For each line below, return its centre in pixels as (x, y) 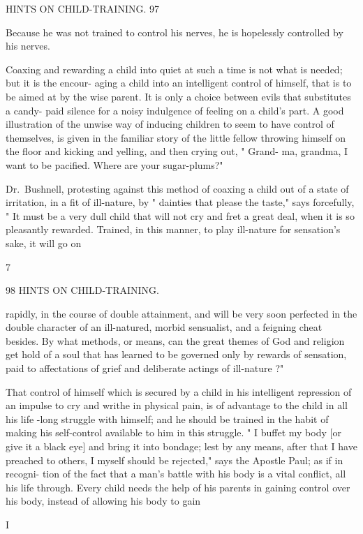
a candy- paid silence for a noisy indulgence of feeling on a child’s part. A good (175, 110)
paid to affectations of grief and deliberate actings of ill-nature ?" (145, 368)
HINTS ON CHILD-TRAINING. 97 (82, 8)
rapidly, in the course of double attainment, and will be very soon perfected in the (181, 313)
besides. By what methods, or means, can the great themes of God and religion (175, 340)
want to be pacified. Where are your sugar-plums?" (114, 164)
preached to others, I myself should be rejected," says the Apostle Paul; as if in (175, 460)
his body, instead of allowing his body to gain (103, 501)
